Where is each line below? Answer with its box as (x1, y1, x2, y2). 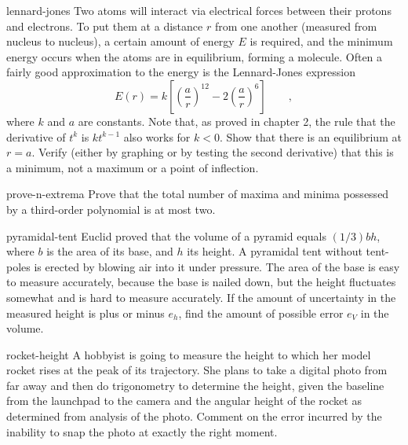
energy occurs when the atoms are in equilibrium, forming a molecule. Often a (6, 48, 383, 64)
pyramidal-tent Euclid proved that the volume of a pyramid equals (6, 227, 326, 244)
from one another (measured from (214, 17, 377, 34)
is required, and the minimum (250, 33, 393, 50)
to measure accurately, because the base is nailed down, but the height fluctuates (6, 274, 396, 290)
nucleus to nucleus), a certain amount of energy (6, 33, 235, 50)
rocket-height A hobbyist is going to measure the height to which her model (6, 346, 371, 362)
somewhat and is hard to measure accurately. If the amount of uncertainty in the (6, 289, 396, 305)
